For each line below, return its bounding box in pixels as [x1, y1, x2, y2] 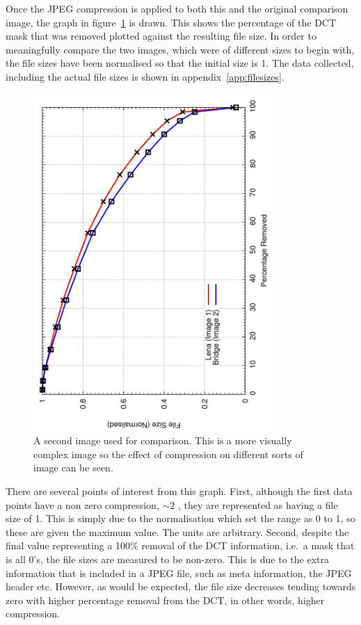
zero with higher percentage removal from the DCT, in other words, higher [6, 592, 325, 607]
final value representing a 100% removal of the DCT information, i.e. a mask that [6, 538, 355, 553]
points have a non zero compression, [6, 497, 159, 512]
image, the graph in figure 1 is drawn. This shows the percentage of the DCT [6, 15, 337, 29]
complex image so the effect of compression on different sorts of [33, 446, 303, 461]
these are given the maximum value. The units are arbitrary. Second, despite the [6, 524, 349, 539]
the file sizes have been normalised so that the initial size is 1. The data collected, [6, 56, 354, 70]
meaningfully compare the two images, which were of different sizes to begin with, [6, 42, 355, 56]
